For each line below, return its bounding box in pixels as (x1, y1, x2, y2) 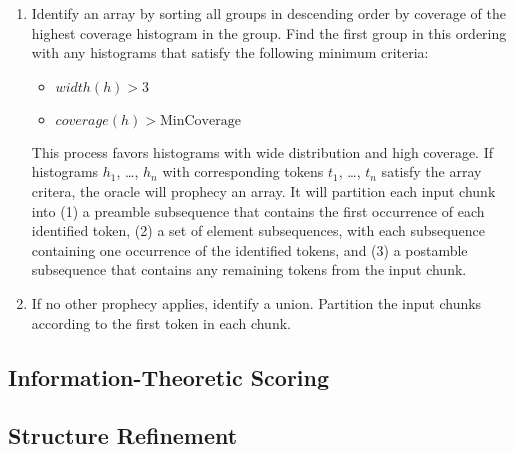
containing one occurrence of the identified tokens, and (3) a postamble (31, 239, 468, 260)
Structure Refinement (8, 420, 238, 451)
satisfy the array (381, 161, 482, 182)
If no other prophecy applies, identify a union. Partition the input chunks (31, 292, 482, 313)
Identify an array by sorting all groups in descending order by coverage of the (31, 3, 506, 23)
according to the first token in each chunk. (31, 312, 291, 333)
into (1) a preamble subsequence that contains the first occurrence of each (31, 200, 485, 221)
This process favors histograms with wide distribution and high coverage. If (31, 141, 493, 162)
